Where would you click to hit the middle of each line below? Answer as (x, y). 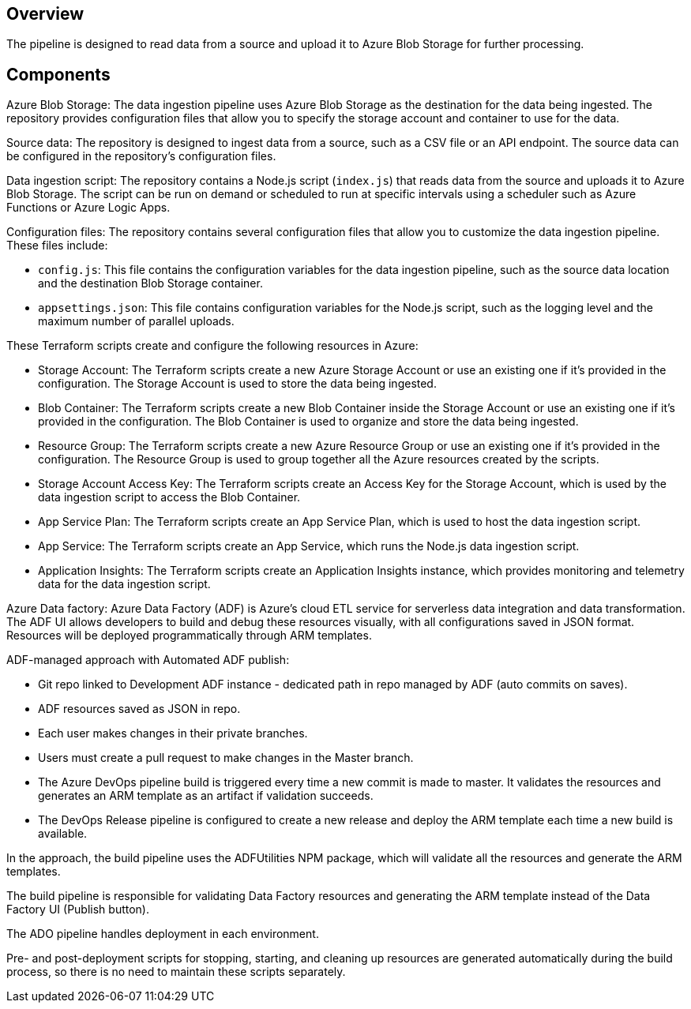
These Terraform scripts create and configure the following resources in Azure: (212, 346)
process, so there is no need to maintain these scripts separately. (176, 972)
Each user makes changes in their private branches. (173, 733)
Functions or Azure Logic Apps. (88, 208)
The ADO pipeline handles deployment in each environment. (163, 934)
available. (63, 834)
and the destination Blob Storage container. (150, 283)
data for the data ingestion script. (124, 584)
